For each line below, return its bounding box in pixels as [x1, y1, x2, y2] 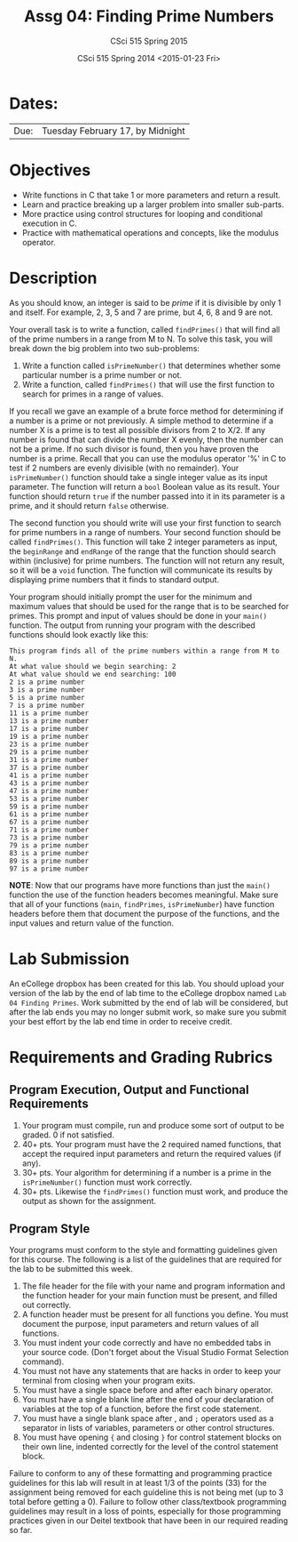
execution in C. [21, 218, 77, 229]
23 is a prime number [9, 740, 90, 749]
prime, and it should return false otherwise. [9, 500, 169, 510]
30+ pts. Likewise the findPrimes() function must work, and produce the [21, 1185, 288, 1197]
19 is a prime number [9, 732, 90, 741]
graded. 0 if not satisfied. [21, 1129, 115, 1140]
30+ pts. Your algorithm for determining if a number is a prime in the [21, 1167, 272, 1177]
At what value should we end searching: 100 [9, 670, 176, 679]
